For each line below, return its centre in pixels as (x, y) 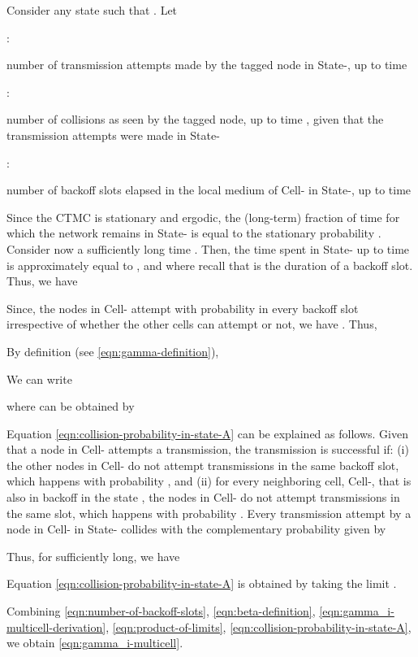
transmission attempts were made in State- (113, 135)
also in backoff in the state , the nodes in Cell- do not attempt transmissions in (203, 497)
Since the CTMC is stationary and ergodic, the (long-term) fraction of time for (203, 217)
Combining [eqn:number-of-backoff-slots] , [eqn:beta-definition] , (161, 611)
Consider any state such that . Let (92, 10)
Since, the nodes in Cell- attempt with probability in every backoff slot (183, 308)
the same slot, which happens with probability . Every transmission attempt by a (209, 513)
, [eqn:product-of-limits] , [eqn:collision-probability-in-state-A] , (259, 627)
